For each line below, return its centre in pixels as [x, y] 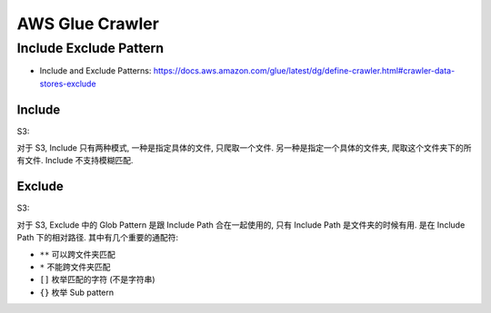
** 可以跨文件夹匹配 [77, 254]
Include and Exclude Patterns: [95, 71]
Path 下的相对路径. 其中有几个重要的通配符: [98, 238]
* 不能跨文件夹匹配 [75, 267]
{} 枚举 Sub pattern [77, 292]
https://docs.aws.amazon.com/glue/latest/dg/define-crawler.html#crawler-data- [304, 71]
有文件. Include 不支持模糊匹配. [75, 161]
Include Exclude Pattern [90, 48]
